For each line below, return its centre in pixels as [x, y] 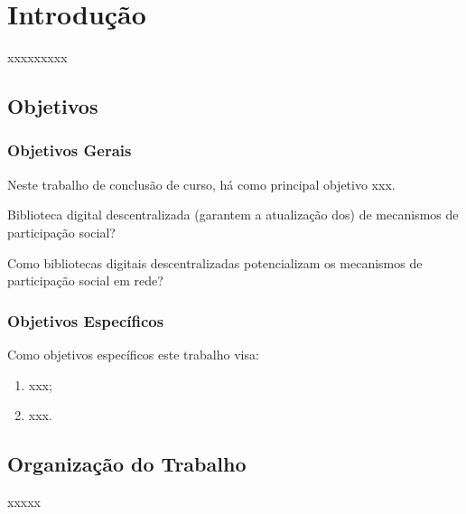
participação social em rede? [85, 280]
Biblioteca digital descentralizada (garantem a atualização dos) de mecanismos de [233, 215]
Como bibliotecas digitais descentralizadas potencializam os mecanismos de [215, 262]
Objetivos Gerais [70, 150]
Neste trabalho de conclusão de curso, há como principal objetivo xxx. [201, 184]
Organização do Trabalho [127, 464]
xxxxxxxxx [37, 57]
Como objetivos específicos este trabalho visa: [133, 354]
